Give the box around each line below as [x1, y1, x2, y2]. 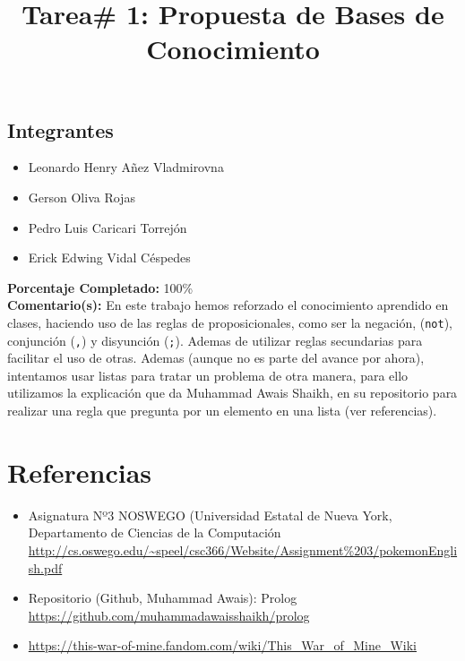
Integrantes [7, 116, 114, 143]
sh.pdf [28, 558, 63, 577]
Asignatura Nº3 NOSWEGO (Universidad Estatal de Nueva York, [28, 505, 392, 524]
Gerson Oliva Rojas [28, 187, 135, 206]
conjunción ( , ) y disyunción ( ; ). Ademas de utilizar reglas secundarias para [7, 330, 423, 349]
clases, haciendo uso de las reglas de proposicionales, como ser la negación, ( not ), [7, 313, 452, 331]
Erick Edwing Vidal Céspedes [28, 248, 191, 267]
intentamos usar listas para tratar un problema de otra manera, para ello [7, 365, 409, 384]
